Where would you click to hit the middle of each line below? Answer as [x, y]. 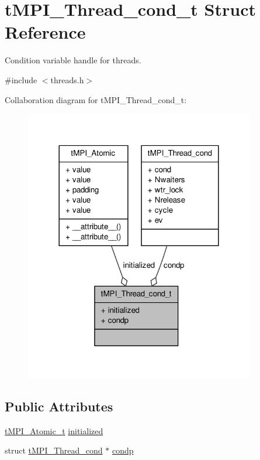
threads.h [67, 79]
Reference [45, 32]
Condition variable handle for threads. [73, 60]
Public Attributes [59, 406]
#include [21, 79]
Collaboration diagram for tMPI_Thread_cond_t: [96, 99]
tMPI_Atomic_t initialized [54, 430]
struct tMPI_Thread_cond [54, 450]
